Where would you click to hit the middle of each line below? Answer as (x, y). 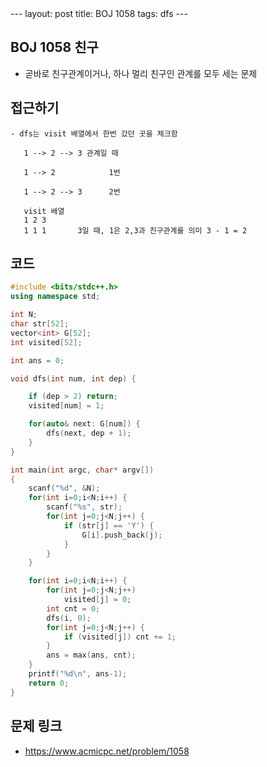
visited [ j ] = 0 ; (97, 600)
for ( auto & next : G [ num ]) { (84, 424)
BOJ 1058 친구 (54, 47)
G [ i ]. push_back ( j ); (122, 535)
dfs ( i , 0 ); (69, 618)
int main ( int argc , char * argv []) (82, 470)
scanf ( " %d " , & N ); (64, 488)
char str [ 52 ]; (40, 324)
